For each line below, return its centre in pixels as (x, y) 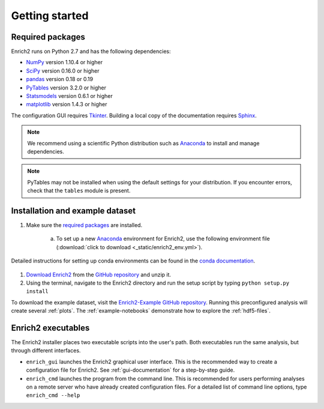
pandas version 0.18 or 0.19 (59, 79)
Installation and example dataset (73, 211)
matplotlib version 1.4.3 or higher (67, 105)
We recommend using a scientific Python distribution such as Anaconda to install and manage (143, 143)
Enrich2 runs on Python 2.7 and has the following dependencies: (91, 52)
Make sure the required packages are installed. (84, 225)
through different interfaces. (46, 351)
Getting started (50, 16)
